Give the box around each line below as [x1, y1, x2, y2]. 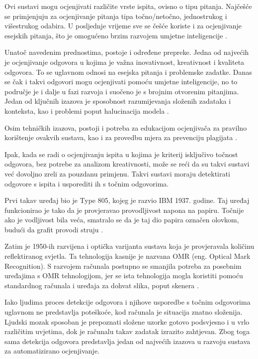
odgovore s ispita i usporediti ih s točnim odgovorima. [4, 178, 169, 188]
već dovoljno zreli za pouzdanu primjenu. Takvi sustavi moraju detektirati [4, 168, 230, 179]
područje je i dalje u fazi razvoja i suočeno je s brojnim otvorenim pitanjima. [4, 86, 239, 96]
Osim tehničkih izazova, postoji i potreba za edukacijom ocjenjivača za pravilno [4, 122, 247, 133]
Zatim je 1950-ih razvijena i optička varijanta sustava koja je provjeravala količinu [4, 241, 255, 251]
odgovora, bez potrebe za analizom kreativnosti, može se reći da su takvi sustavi [4, 159, 250, 169]
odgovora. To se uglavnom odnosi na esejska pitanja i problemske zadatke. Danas [4, 66, 252, 77]
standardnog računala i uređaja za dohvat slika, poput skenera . [4, 280, 199, 290]
